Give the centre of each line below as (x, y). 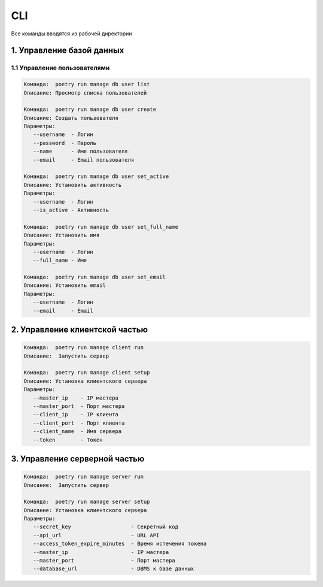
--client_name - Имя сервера (77, 432)
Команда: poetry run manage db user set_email (95, 277)
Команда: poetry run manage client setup (87, 373)
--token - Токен (68, 440)
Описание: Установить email (65, 285)
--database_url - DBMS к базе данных (114, 569)
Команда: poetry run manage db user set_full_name (101, 227)
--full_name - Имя (60, 260)
